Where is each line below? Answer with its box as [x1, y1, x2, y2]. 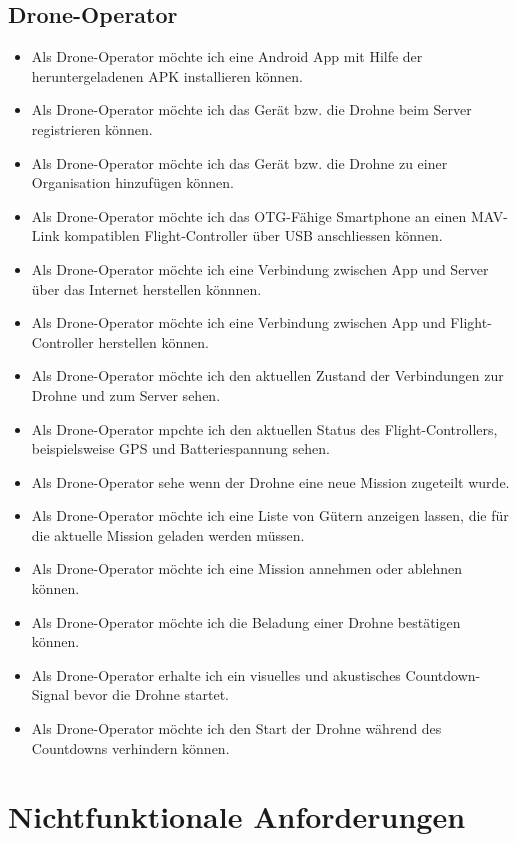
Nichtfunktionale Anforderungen [8, 796, 466, 837]
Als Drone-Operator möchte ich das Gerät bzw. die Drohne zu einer [31, 152, 448, 173]
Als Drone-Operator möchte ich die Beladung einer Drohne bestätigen [31, 611, 461, 632]
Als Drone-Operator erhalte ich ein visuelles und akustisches [31, 664, 401, 685]
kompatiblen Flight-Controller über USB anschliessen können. [64, 225, 443, 246]
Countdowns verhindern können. [31, 737, 230, 758]
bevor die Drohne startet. [73, 684, 229, 705]
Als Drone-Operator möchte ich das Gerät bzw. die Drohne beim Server [31, 99, 472, 120]
